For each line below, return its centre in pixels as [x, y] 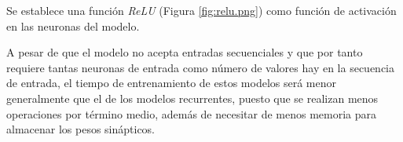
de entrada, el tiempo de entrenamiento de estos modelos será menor [172, 83]
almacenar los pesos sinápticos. [81, 129]
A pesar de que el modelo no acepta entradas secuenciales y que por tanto [185, 52]
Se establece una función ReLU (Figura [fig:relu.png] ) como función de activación [201, 10]
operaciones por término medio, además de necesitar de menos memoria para [192, 113]
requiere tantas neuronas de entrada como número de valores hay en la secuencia [200, 67]
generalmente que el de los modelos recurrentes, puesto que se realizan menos [192, 98]
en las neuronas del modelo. [73, 25]
